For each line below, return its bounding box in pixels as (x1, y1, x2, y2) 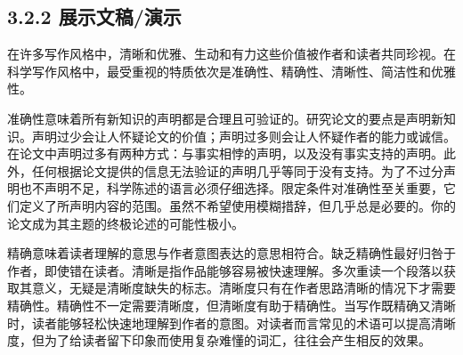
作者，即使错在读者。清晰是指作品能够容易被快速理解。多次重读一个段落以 (7, 261, 443, 279)
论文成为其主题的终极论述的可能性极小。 (7, 214, 244, 232)
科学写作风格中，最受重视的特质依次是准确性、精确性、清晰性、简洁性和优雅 (7, 61, 456, 80)
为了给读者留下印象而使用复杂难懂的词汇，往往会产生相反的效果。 (44, 331, 431, 350)
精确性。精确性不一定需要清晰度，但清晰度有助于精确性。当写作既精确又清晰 (7, 295, 456, 314)
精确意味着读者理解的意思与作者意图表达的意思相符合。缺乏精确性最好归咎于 (7, 244, 456, 262)
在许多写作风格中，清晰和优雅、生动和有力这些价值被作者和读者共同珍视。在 (7, 44, 456, 63)
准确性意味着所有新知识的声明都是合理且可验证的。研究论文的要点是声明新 (7, 109, 443, 127)
